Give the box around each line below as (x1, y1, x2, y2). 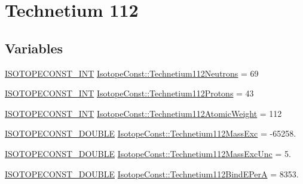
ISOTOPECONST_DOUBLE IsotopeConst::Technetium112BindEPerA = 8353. (5, 167, 299, 180)
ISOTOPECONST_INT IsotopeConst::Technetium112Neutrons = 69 (5, 67, 259, 79)
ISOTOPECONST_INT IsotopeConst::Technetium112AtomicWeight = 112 (5, 107, 282, 119)
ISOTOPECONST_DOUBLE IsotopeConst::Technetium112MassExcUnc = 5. (5, 147, 291, 159)
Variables (5, 38, 63, 57)
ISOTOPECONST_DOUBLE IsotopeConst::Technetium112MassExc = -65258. (5, 127, 296, 140)
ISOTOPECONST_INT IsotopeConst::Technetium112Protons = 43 (5, 87, 254, 99)
